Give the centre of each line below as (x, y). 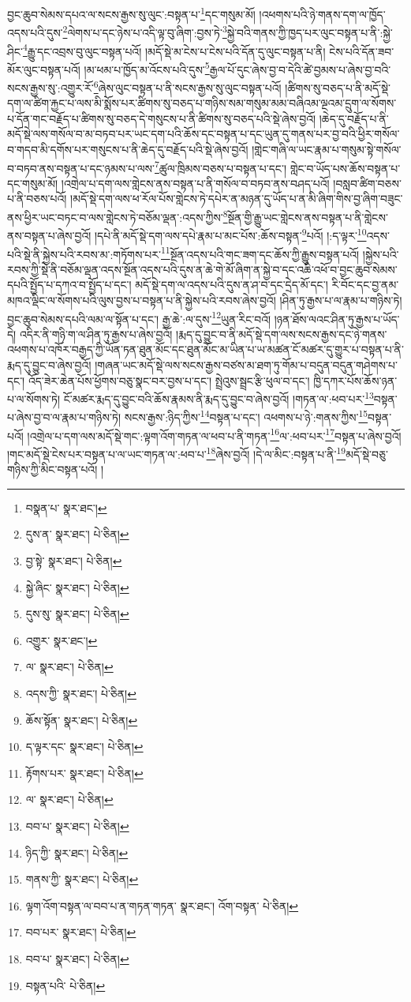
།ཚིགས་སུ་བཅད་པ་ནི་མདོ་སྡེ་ (338, 87)
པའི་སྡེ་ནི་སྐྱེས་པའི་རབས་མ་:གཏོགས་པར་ (84, 254)
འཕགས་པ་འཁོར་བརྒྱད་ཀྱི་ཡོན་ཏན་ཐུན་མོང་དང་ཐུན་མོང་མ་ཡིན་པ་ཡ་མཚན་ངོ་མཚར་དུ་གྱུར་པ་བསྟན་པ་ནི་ (205, 349)
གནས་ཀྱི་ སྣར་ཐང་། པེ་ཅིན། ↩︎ (82, 879)
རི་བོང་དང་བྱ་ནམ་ (365, 285)
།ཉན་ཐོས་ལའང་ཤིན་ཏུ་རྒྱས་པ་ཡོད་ (337, 319)
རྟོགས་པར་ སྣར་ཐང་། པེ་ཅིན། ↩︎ (84, 773)
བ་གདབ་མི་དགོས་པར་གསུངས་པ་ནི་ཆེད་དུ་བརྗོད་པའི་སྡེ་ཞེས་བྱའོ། (128, 150)
